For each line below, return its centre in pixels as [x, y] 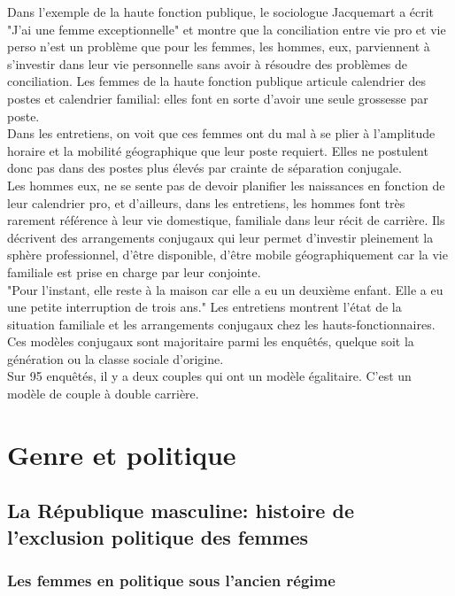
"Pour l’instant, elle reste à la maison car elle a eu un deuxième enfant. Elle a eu [225, 289]
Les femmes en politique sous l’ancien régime [171, 581]
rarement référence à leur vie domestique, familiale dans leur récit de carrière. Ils [226, 220]
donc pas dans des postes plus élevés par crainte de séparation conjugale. [204, 168]
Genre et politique [122, 454]
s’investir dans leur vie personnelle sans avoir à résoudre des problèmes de [208, 63]
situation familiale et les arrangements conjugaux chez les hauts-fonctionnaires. [221, 324]
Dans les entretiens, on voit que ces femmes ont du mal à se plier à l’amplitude [221, 133]
